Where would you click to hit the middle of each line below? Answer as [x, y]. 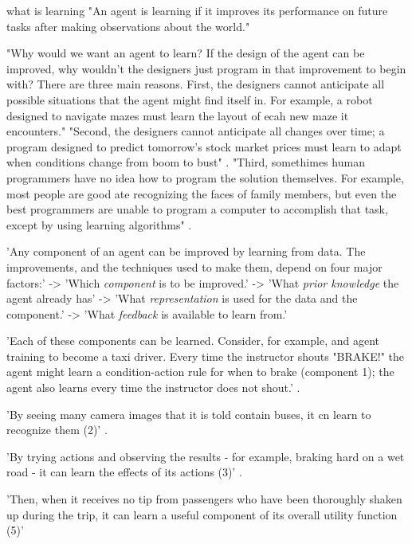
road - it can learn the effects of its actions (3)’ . [124, 472]
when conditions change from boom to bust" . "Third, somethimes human [186, 162]
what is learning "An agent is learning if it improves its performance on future [197, 10]
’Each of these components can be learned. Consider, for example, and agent [193, 340]
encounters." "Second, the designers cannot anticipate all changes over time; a [196, 131]
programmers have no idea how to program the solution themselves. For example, [205, 177]
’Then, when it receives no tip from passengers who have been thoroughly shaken [204, 499]
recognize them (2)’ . [57, 430]
